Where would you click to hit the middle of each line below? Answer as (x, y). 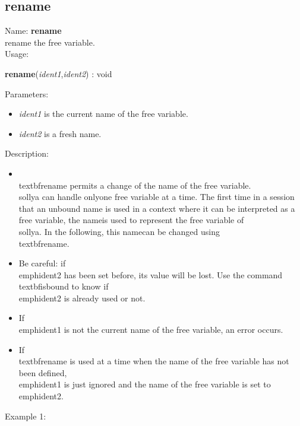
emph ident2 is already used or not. (82, 298)
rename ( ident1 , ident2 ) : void (59, 73)
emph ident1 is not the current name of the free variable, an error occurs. (151, 330)
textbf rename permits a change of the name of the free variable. (135, 185)
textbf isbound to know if (64, 286)
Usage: (17, 54)
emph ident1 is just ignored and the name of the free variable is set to (145, 384)
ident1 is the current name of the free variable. (103, 114)
